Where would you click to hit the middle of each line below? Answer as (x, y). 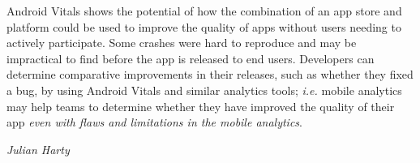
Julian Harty (38, 149)
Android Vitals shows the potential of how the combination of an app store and (204, 11)
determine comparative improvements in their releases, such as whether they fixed (210, 74)
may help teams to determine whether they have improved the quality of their (201, 106)
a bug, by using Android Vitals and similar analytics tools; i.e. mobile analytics (204, 90)
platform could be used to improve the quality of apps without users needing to (204, 26)
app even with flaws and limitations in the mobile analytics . (154, 122)
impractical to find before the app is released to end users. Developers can (191, 58)
